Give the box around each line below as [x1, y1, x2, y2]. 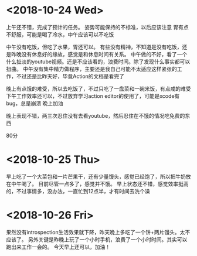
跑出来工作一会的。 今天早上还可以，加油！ [6, 243, 110, 250]
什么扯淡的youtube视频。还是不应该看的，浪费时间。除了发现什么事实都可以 [6, 58, 191, 65]
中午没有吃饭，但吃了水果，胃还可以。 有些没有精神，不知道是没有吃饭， [6, 43, 182, 50]
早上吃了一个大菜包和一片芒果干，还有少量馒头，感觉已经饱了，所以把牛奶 [6, 173, 186, 180]
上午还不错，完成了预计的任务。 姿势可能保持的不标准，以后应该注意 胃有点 [6, 23, 189, 30]
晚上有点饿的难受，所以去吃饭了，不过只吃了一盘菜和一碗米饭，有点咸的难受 [6, 85, 191, 92]
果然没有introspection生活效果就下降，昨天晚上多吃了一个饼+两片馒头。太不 [6, 228, 191, 235]
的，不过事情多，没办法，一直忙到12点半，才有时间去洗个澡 [6, 187, 151, 194]
